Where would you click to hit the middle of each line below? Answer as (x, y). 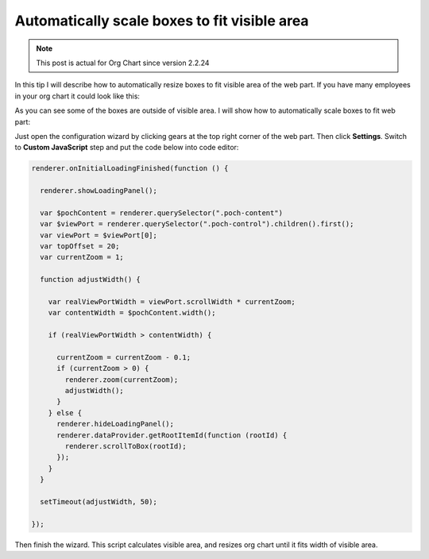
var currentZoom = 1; (82, 257)
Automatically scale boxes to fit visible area (162, 21)
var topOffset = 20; (80, 246)
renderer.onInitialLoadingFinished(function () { (130, 168)
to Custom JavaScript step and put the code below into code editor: (127, 148)
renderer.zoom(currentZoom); (122, 380)
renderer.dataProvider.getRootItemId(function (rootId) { (172, 435)
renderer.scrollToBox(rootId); (126, 446)
